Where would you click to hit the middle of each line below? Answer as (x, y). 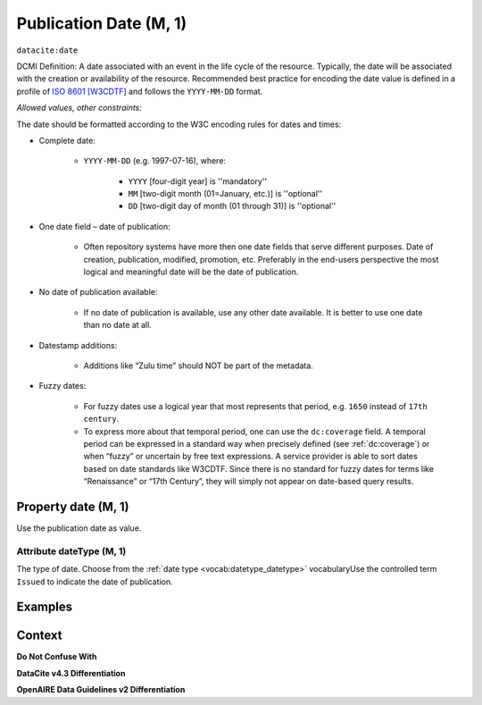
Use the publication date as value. (79, 528)
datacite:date (47, 50)
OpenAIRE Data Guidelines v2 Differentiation (101, 690)
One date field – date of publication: (104, 226)
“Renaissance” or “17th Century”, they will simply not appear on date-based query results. (249, 482)
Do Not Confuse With (57, 657)
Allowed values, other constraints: (79, 108)
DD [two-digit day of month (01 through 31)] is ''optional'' (232, 206)
